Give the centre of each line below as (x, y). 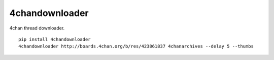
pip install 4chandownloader (55, 39)
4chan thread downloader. (37, 28)
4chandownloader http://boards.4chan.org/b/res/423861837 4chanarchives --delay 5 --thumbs (136, 46)
